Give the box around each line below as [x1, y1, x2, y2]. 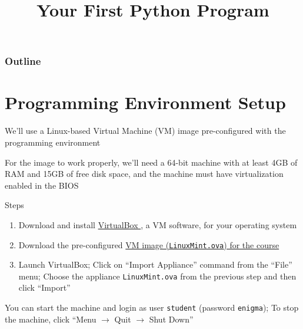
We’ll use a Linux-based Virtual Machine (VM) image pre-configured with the [5, 124, 286, 137]
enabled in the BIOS [5, 179, 79, 191]
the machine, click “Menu [5, 312, 96, 325]
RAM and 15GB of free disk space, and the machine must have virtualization [5, 167, 284, 180]
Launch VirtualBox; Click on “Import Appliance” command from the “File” [18, 258, 292, 271]
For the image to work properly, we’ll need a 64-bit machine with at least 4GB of [5, 156, 298, 168]
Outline [5, 54, 41, 68]
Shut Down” [149, 312, 194, 325]
